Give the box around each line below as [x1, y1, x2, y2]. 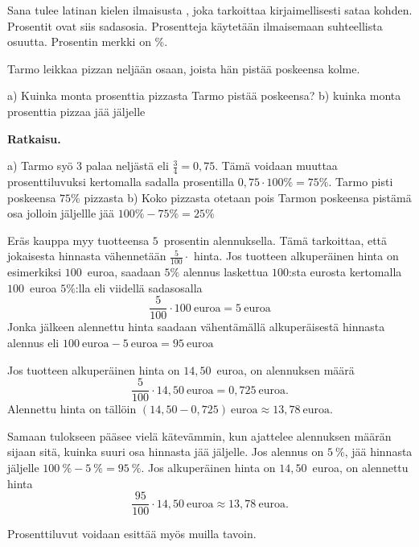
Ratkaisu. [7, 130, 61, 147]
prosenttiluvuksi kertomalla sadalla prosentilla [7, 172, 235, 189]
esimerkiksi [7, 263, 62, 280]
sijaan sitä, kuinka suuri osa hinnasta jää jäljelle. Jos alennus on [7, 443, 324, 460]
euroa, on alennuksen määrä [216, 361, 355, 378]
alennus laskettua [183, 263, 269, 280]
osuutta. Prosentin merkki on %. [7, 33, 168, 50]
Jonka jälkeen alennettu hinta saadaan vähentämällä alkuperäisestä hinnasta [7, 318, 385, 335]
